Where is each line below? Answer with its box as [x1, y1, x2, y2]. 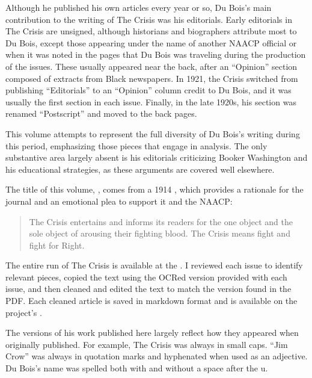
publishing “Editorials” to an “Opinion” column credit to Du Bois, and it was [5, 84, 292, 96]
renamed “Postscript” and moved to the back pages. [5, 107, 197, 120]
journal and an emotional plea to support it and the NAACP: [5, 194, 233, 207]
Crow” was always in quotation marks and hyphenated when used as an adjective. [5, 350, 308, 362]
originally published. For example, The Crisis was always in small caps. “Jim [5, 338, 288, 350]
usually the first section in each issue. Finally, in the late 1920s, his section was [5, 95, 296, 108]
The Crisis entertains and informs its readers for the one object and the [29, 215, 293, 228]
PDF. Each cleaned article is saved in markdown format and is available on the [5, 294, 298, 307]
